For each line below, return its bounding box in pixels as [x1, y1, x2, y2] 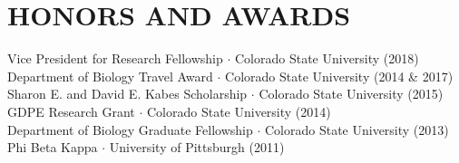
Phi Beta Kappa [7, 138, 98, 157]
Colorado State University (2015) [259, 84, 444, 103]
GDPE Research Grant [7, 101, 135, 120]
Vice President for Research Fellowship [7, 49, 223, 68]
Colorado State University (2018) [234, 49, 419, 68]
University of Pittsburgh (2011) [109, 138, 285, 157]
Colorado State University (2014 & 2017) [225, 66, 454, 85]
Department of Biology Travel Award [7, 66, 213, 85]
